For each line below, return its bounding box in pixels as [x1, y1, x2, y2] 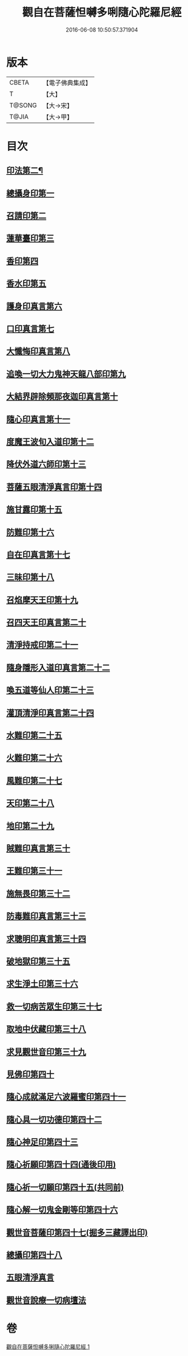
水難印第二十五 [6, 730, 62, 741]
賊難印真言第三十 [6, 843, 70, 853]
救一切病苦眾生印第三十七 [6, 1001, 102, 1012]
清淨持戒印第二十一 [6, 640, 78, 650]
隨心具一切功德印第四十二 [6, 1114, 102, 1125]
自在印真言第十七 [6, 549, 70, 560]
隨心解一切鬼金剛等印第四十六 [6, 1204, 118, 1215]
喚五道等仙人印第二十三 [6, 685, 94, 696]
